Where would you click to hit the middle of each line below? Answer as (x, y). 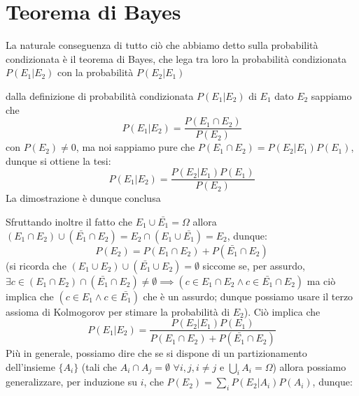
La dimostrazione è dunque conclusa (83, 198)
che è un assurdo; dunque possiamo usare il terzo (248, 296)
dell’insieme (30, 366)
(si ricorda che (36, 265)
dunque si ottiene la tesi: (58, 160)
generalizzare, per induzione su (72, 382)
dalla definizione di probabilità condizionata (100, 95)
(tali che (99, 366)
